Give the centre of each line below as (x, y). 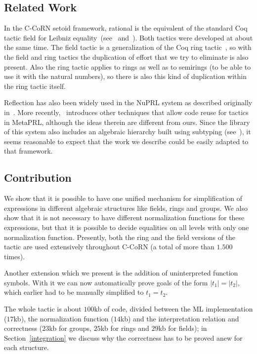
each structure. (26, 347)
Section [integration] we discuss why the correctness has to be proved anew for (123, 337)
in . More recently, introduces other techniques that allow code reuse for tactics (126, 112)
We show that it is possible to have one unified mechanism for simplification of (123, 198)
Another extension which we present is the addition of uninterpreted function (121, 273)
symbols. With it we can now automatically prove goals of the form (106, 282)
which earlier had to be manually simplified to (74, 292)
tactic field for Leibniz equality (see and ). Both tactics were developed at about (128, 37)
